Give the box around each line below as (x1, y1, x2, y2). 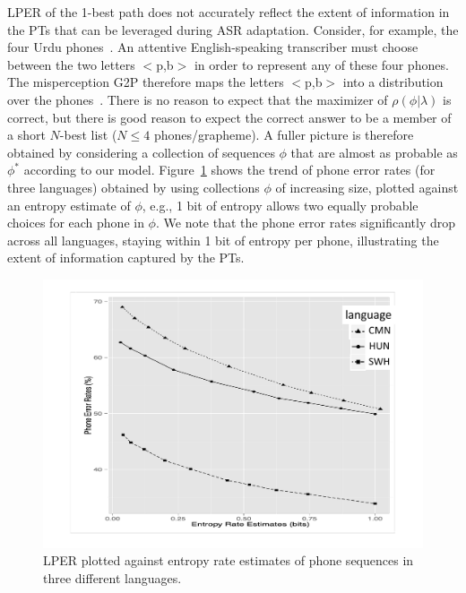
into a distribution (342, 73, 444, 91)
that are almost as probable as (290, 142, 458, 161)
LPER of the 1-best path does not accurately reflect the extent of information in (7, 3, 450, 21)
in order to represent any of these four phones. (194, 55, 449, 73)
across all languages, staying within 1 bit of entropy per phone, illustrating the (7, 230, 439, 249)
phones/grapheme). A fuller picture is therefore (153, 125, 414, 144)
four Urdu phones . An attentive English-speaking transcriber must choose (7, 38, 419, 56)
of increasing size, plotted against (275, 177, 459, 196)
